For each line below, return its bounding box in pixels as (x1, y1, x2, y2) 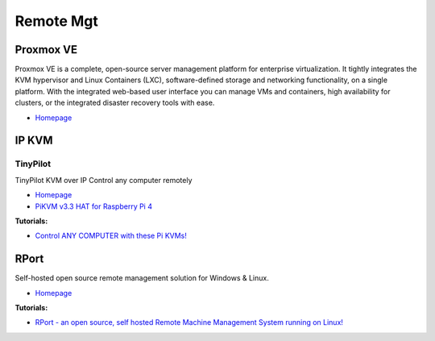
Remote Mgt (14, 12, 98, 30)
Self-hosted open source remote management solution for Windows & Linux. (14, 273, 269, 283)
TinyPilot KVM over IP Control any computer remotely (14, 175, 193, 185)
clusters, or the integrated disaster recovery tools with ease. (14, 98, 215, 108)
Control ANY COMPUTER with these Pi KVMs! (35, 231, 187, 241)
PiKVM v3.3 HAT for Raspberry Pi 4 (35, 202, 153, 211)
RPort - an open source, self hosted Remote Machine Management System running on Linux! (35, 318, 344, 327)
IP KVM (14, 134, 53, 148)
